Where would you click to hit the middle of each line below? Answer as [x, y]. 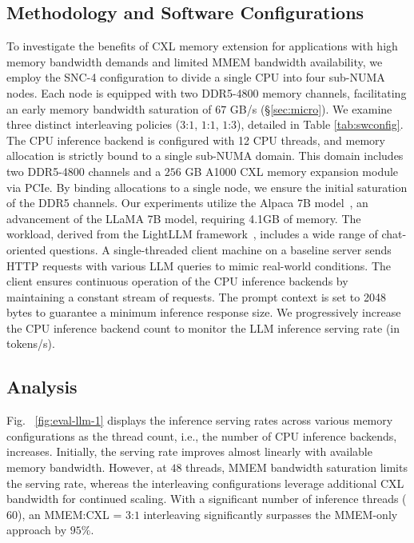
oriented [26, 249]
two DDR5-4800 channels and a [84, 171]
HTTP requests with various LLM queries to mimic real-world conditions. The [199, 265]
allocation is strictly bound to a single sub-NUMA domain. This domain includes [205, 156]
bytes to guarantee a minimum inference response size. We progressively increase [204, 312]
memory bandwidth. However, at [87, 467]
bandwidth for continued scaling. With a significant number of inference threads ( [207, 499]
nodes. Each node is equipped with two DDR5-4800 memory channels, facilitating [207, 92]
